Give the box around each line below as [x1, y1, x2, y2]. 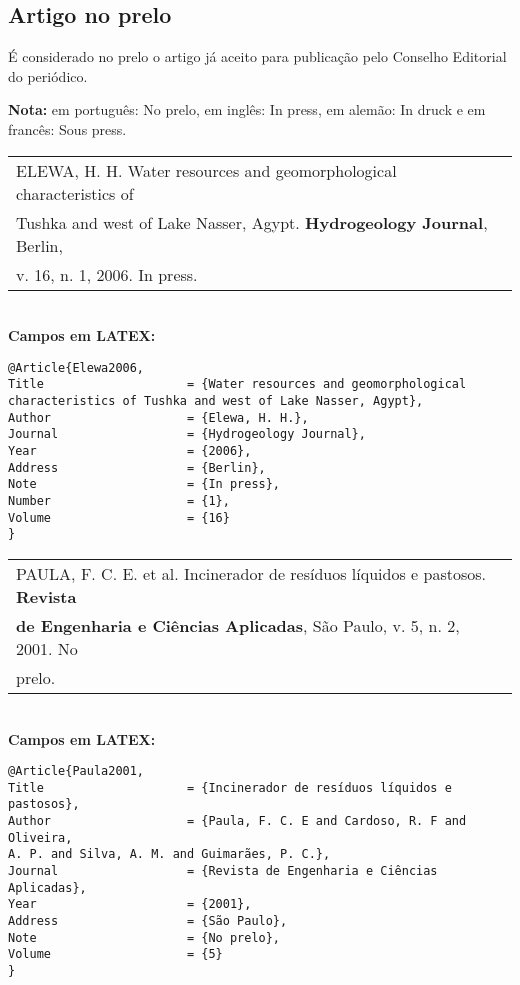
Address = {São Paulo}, [8, 914, 288, 929]
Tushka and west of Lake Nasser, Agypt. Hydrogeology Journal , [16, 210, 488, 234]
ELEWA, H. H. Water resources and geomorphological [16, 158, 397, 182]
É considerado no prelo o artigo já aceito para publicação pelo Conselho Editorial [8, 46, 507, 67]
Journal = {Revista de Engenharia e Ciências [8, 864, 438, 879]
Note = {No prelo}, [8, 930, 281, 945]
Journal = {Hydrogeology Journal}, [8, 427, 366, 442]
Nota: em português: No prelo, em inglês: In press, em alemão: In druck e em [8, 99, 486, 120]
